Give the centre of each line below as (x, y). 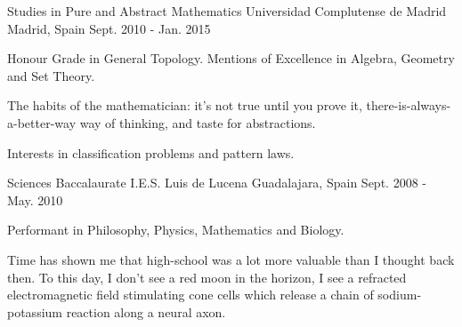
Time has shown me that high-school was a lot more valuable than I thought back (231, 259)
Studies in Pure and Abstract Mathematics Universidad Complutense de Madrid (227, 11)
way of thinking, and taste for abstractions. (198, 122)
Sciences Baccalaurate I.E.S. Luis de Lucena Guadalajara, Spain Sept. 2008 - (217, 183)
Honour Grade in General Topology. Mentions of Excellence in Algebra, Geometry (231, 58)
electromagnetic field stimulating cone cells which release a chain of (190, 295)
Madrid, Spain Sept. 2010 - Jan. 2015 (109, 28)
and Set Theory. (51, 75)
